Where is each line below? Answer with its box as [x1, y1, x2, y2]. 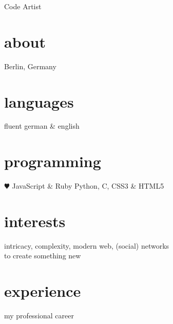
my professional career [4, 310, 74, 321]
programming [4, 151, 101, 172]
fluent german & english [4, 120, 80, 131]
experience [4, 280, 81, 301]
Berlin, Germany [4, 60, 56, 71]
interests [4, 210, 66, 231]
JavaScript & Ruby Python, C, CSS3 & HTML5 [12, 180, 164, 191]
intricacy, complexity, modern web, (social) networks [4, 240, 169, 251]
